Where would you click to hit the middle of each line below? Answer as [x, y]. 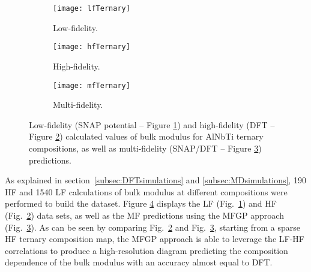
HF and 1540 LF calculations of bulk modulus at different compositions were [146, 191]
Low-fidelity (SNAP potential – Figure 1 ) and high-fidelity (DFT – [152, 124]
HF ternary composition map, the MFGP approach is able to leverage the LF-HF [155, 239]
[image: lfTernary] [92, 8]
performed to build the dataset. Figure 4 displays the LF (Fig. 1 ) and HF [141, 203]
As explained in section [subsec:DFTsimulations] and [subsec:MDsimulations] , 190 [155, 180]
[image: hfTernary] [92, 47]
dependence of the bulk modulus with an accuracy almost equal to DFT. [139, 262]
